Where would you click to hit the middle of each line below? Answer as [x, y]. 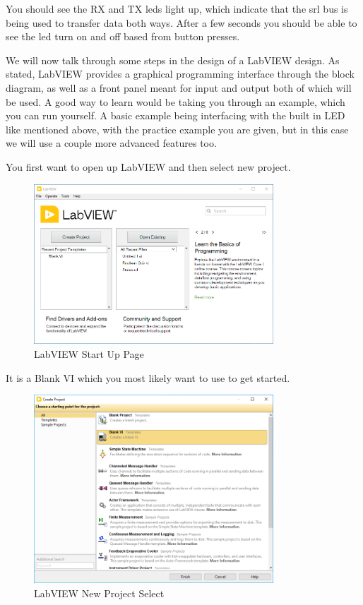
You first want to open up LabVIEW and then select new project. [148, 166]
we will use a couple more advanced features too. [111, 143]
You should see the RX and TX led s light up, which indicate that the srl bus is [177, 8]
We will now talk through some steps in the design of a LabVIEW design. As [173, 60]
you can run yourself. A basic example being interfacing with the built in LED [175, 115]
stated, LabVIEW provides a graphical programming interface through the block [180, 74]
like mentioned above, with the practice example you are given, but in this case [177, 129]
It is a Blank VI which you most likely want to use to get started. [148, 377]
